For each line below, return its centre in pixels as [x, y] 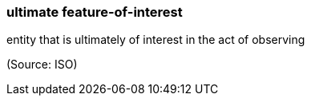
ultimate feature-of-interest [95, 12]
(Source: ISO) [42, 65]
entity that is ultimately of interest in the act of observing [156, 40]
